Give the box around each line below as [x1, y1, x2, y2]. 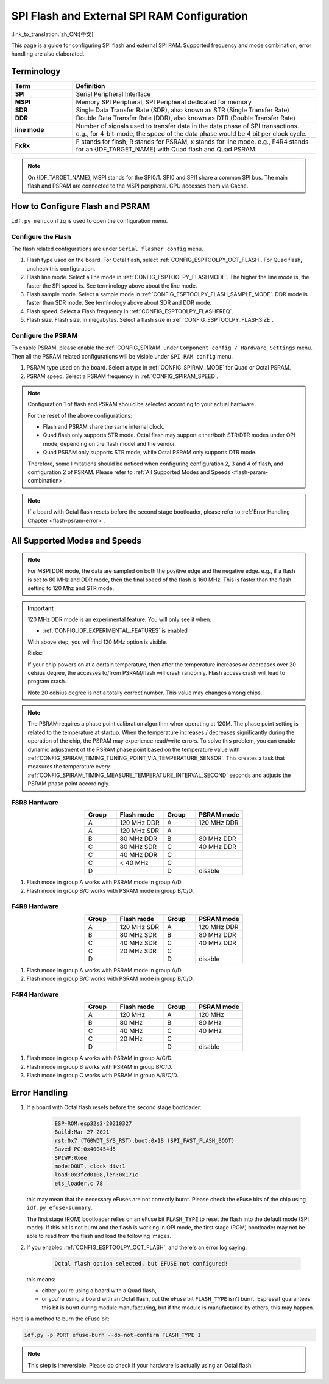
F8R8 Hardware [11, 798, 59, 806]
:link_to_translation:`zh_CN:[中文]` [11, 31, 96, 38]
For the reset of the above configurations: [27, 412, 132, 419]
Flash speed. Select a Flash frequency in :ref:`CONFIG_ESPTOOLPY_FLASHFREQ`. [26, 307, 234, 315]
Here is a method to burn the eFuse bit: [11, 1315, 110, 1322]
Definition [76, 82, 105, 90]
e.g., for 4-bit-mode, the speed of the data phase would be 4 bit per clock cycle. [76, 129, 307, 138]
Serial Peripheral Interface [76, 90, 151, 98]
